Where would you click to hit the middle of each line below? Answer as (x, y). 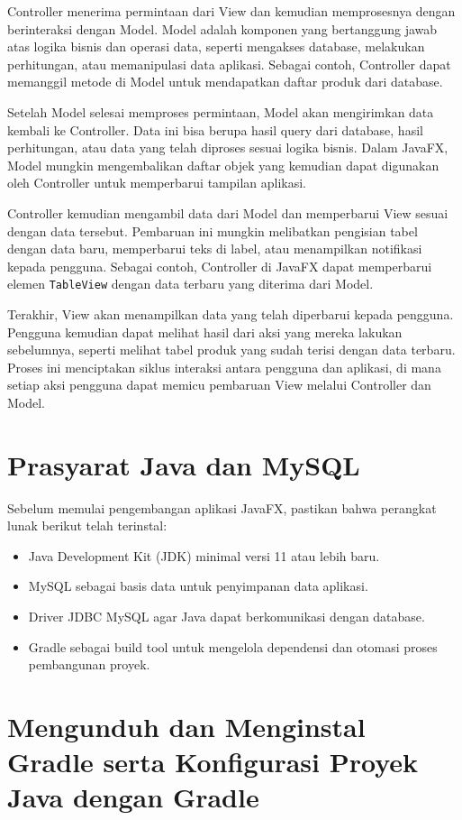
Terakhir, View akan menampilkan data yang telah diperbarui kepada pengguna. (231, 313)
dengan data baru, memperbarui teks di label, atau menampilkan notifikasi (215, 249)
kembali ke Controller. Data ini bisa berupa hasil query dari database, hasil (215, 129)
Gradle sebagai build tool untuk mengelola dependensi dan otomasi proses (233, 646)
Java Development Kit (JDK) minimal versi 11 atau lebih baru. (204, 555)
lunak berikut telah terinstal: (87, 525)
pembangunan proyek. (89, 664)
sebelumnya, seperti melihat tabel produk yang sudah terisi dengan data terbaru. (231, 350)
